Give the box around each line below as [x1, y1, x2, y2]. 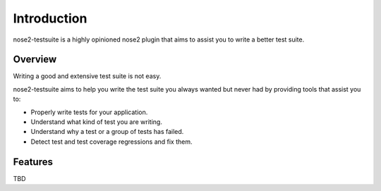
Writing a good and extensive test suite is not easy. [13, 72, 162, 80]
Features [13, 156, 53, 168]
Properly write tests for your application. [30, 108, 148, 116]
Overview [13, 54, 57, 66]
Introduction [13, 11, 87, 26]
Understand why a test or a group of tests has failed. [30, 128, 184, 136]
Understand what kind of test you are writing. [30, 118, 162, 126]
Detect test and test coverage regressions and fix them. [30, 137, 193, 146]
